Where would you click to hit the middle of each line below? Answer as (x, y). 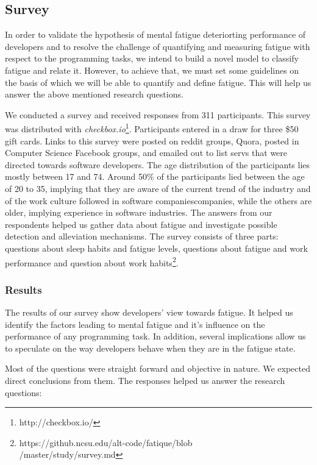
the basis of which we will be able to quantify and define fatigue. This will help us (158, 82)
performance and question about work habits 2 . (92, 261)
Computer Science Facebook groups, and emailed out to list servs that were (146, 153)
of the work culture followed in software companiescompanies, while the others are (158, 200)
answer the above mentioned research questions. (94, 94)
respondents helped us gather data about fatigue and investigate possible (141, 224)
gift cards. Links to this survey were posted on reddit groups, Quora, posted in (152, 140)
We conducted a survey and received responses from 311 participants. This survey (158, 114)
